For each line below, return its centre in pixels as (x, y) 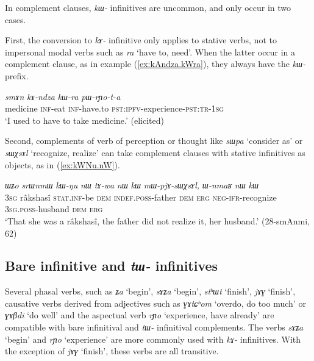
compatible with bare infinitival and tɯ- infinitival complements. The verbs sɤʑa (154, 327)
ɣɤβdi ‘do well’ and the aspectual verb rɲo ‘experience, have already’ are (140, 315)
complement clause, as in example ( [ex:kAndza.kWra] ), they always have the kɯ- (155, 64)
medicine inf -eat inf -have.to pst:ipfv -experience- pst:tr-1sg (115, 108)
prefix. (17, 75)
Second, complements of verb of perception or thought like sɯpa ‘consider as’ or (154, 141)
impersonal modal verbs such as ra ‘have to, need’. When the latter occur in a (150, 52)
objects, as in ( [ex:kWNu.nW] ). (62, 164)
